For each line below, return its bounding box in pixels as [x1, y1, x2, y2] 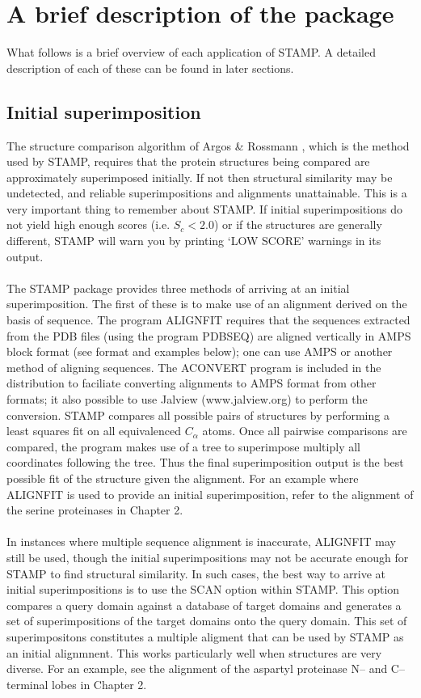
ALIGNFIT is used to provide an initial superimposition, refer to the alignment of [6, 485, 414, 502]
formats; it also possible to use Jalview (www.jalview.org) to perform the [6, 391, 368, 408]
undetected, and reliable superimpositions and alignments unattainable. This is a [6, 184, 407, 201]
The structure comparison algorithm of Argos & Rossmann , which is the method [6, 137, 410, 154]
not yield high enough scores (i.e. [6, 216, 171, 233]
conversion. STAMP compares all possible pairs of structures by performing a [6, 406, 389, 423]
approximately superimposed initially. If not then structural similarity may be [6, 168, 393, 185]
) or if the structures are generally [213, 216, 382, 233]
